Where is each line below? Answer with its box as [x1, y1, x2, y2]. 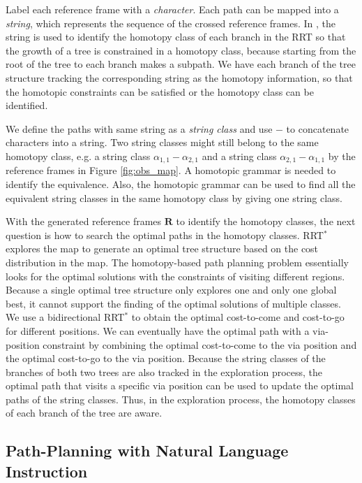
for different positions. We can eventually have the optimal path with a [6, 323, 310, 338]
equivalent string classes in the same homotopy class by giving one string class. [6, 190, 343, 205]
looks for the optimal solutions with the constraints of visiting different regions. [6, 268, 345, 283]
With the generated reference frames [6, 214, 162, 229]
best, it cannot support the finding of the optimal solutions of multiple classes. [6, 296, 341, 310]
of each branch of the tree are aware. [6, 405, 163, 420]
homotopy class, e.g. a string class [6, 148, 151, 163]
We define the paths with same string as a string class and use [6, 121, 273, 136]
